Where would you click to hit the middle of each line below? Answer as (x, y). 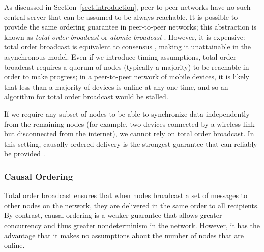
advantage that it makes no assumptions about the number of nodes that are (124, 235)
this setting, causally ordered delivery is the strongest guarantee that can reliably (131, 143)
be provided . (25, 153)
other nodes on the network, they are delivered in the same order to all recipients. (132, 205)
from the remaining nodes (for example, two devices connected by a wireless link (129, 123)
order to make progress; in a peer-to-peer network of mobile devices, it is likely (127, 77)
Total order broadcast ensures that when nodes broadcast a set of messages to (126, 195)
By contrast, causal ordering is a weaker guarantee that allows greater (113, 215)
